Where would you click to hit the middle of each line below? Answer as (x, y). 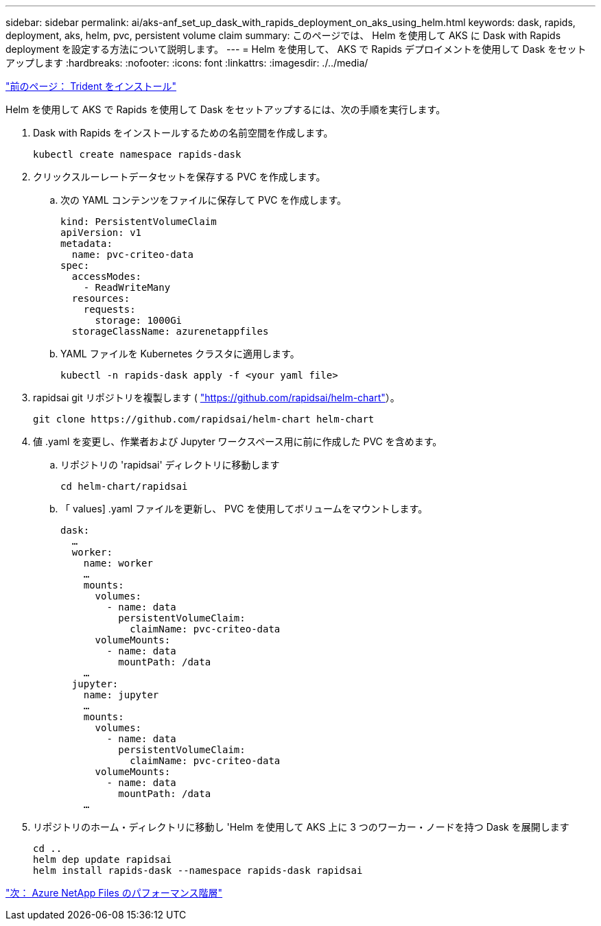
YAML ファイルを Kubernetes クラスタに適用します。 (180, 354)
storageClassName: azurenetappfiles (170, 331)
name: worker (118, 563)
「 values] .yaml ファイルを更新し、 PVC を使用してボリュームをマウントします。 (244, 509)
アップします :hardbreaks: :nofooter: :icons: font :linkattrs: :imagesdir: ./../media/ (187, 63)
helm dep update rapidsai (103, 859)
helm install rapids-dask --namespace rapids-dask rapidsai (198, 870)
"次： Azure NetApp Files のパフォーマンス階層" (114, 893)
